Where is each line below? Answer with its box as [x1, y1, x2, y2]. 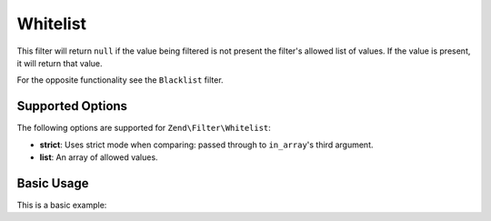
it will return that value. [16, 57, 103, 68]
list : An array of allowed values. [39, 152, 158, 163]
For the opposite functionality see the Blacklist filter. [16, 75, 224, 85]
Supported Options [16, 98, 127, 114]
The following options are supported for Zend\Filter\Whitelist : [16, 123, 272, 134]
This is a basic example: [16, 199, 107, 210]
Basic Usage [16, 176, 89, 191]
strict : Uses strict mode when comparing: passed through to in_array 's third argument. [39, 139, 374, 150]
